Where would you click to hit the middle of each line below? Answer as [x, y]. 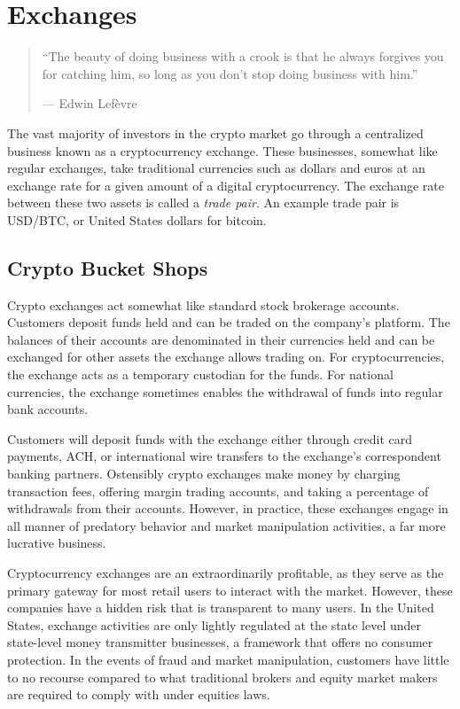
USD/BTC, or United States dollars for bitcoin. [137, 219]
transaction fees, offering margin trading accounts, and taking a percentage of [218, 491]
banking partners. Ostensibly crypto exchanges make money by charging [204, 474]
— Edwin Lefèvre [90, 103]
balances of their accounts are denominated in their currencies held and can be [221, 339]
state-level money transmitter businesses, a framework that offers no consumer [220, 642]
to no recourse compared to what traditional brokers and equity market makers [222, 677]
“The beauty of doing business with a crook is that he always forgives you [243, 56]
